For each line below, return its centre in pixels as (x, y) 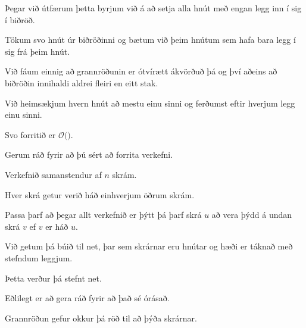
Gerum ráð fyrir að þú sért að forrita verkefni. (89, 154)
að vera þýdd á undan (252, 215)
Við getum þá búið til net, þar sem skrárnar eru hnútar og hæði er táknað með (149, 246)
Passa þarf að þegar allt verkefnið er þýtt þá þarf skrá (103, 215)
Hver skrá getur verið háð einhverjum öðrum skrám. (100, 194)
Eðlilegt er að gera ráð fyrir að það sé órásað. (87, 298)
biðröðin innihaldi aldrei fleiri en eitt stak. (82, 82)
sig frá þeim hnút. (38, 51)
